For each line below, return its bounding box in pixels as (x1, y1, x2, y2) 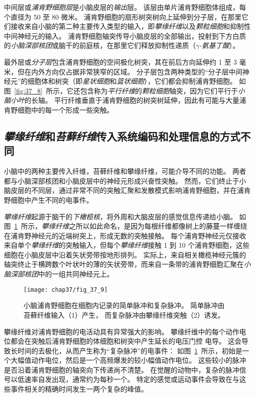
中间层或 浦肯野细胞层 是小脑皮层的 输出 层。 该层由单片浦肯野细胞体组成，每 (4, 2, 246, 12)
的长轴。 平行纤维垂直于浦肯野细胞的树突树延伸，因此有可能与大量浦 (24, 95, 246, 105)
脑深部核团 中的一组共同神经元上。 (4, 269, 114, 279)
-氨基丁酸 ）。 (199, 40, 240, 50)
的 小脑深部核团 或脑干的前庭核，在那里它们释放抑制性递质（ (4, 40, 196, 50)
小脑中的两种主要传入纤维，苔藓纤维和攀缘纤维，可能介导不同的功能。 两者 (4, 166, 246, 176)
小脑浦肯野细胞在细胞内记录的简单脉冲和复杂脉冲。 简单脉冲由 (23, 300, 225, 310)
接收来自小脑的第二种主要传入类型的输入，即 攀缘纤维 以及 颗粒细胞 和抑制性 (10, 21, 251, 31)
